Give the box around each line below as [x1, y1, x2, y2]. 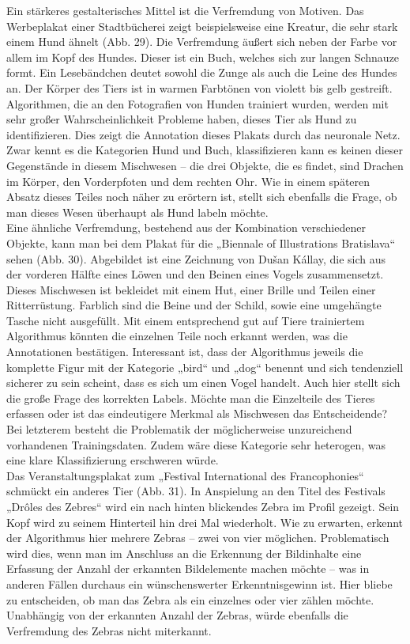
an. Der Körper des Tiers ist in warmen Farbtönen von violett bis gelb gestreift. [6, 79, 393, 96]
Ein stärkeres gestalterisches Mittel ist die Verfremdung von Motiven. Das [6, 2, 364, 18]
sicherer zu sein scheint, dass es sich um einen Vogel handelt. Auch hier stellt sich [6, 374, 401, 391]
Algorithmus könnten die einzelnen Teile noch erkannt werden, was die [6, 328, 348, 344]
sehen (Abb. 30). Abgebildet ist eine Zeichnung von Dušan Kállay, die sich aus [6, 250, 386, 267]
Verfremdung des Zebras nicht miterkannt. [6, 622, 212, 638]
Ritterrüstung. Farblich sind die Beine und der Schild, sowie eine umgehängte [6, 297, 382, 313]
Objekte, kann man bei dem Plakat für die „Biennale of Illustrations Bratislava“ [6, 234, 396, 251]
